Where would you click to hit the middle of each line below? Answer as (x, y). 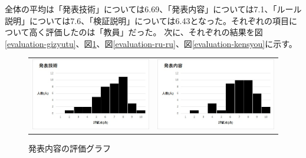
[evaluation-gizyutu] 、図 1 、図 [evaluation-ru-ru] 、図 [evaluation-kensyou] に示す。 (151, 43)
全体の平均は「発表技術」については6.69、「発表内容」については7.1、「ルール (153, 9)
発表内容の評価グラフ (70, 148)
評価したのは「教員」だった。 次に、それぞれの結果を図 (154, 32)
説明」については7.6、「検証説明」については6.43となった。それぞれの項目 (147, 20)
